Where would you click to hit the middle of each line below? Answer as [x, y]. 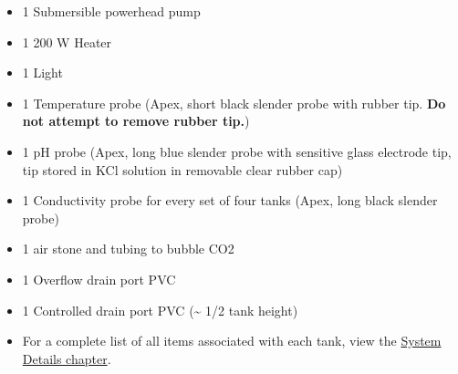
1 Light [42, 73]
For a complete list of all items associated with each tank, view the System [232, 341]
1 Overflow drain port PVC [99, 279]
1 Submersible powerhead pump [111, 11]
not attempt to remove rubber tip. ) [136, 121]
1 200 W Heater [67, 42]
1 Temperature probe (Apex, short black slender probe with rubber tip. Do [234, 103]
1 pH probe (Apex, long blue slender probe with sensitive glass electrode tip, [237, 151]
